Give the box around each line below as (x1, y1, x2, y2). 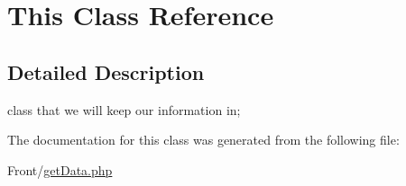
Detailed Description (7, 58, 205, 85)
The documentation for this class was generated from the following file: (7, 130, 400, 149)
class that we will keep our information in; (7, 100, 241, 119)
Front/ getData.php (7, 160, 113, 179)
